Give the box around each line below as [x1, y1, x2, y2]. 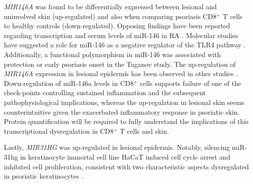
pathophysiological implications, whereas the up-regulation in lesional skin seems [4, 97, 245, 107]
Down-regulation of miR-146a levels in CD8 [4, 78, 134, 88]
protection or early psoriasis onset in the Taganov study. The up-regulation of [4, 59, 236, 69]
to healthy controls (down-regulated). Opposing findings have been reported [4, 20, 230, 31]
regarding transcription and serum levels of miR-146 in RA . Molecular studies [4, 30, 238, 40]
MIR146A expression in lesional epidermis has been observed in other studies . [4, 68, 238, 79]
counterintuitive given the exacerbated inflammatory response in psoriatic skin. [4, 106, 240, 117]
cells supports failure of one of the [140, 78, 241, 88]
